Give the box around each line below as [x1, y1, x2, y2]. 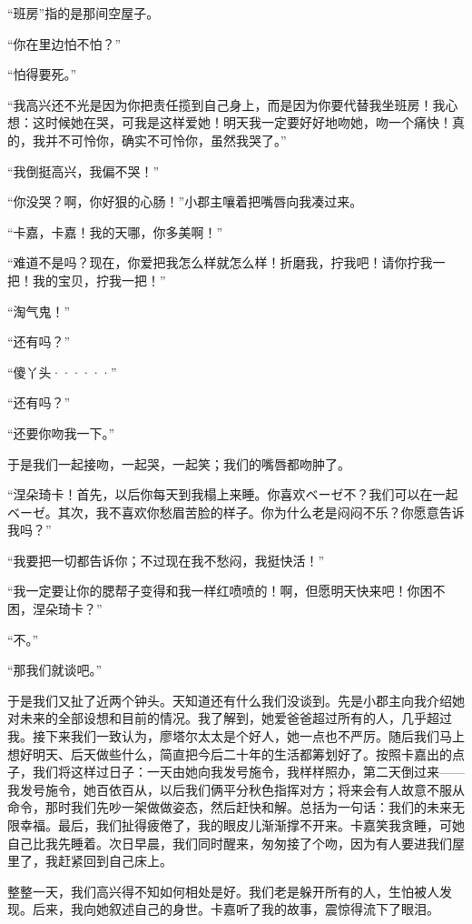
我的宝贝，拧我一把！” [32, 270, 166, 289]
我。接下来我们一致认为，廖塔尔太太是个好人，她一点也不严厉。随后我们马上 [7, 727, 465, 746]
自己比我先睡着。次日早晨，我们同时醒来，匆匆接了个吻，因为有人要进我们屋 [7, 833, 465, 852]
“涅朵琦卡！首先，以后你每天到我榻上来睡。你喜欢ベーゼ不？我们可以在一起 [7, 485, 458, 504]
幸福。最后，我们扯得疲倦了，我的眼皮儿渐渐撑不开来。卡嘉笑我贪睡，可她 [19, 816, 465, 834]
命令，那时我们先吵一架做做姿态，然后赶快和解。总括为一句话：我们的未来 [7, 798, 452, 817]
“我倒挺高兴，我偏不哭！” [7, 161, 160, 180]
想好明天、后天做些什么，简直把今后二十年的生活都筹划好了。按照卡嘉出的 [7, 744, 452, 763]
